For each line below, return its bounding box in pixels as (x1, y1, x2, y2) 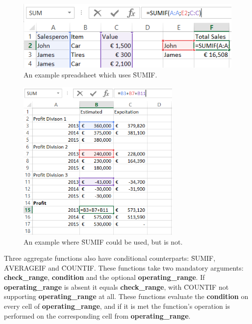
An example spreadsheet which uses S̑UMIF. (24, 69, 157, 79)
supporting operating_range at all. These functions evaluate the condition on (4, 291, 249, 301)
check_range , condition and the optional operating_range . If (4, 272, 205, 282)
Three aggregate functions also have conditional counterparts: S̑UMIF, (4, 253, 216, 263)
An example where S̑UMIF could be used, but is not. (24, 236, 183, 247)
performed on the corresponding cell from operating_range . (4, 310, 191, 321)
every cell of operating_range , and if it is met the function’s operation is (4, 301, 230, 311)
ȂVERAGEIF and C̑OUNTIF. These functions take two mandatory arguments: (4, 262, 244, 273)
